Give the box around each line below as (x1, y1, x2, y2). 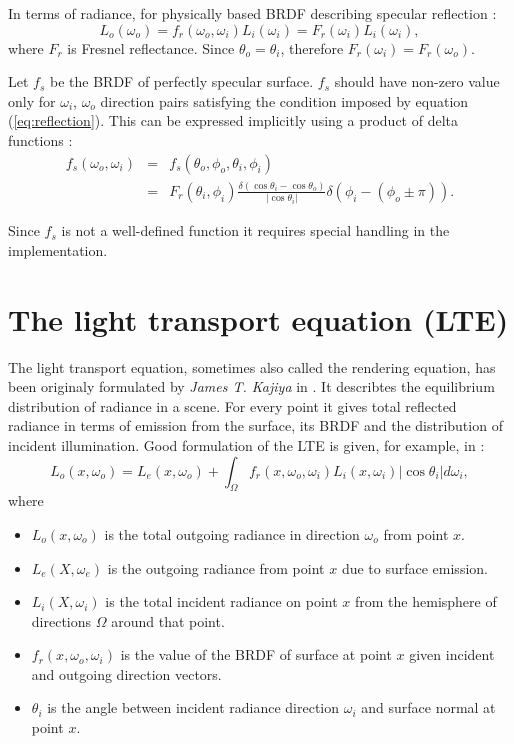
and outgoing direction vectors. (31, 663, 222, 684)
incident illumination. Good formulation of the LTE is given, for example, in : (8, 434, 485, 455)
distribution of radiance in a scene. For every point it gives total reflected (8, 395, 457, 416)
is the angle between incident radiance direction (47, 697, 340, 718)
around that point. (111, 610, 225, 631)
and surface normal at (361, 697, 496, 718)
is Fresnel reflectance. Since (67, 37, 235, 58)
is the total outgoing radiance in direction (104, 523, 360, 544)
